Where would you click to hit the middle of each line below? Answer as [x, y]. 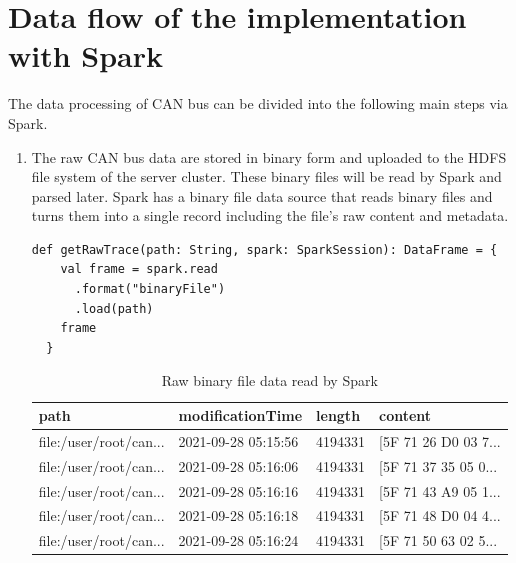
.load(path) [114, 308]
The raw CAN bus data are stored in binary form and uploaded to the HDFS [269, 156]
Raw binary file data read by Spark [269, 380]
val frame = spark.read [139, 269]
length [338, 415]
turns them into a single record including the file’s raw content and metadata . [270, 215]
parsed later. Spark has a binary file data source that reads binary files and [262, 195]
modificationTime [240, 415]
